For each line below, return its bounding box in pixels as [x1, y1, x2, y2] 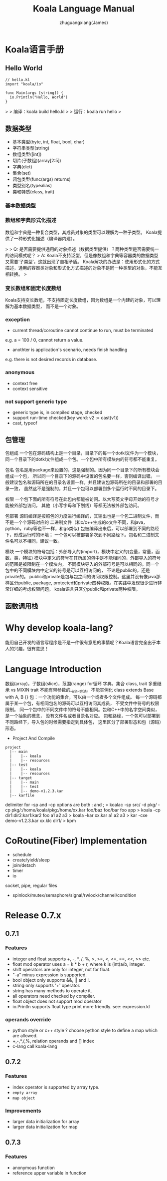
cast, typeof [12, 420, 37, 426]
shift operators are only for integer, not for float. [12, 966, 111, 972]
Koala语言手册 [5, 43, 64, 55]
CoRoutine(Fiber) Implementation [5, 835, 147, 846]
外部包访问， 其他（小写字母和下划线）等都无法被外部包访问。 [13, 502, 142, 508]
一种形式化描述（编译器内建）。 [13, 235, 77, 241]
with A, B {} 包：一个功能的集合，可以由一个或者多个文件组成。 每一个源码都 [5, 694, 162, 700]
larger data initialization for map [12, 1124, 78, 1130]
